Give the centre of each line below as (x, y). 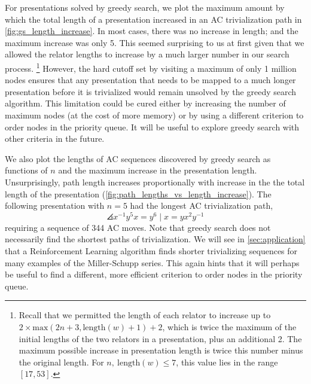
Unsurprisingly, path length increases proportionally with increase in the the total (155, 182)
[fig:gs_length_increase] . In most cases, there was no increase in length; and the (152, 31)
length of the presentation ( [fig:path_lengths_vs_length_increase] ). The (138, 193)
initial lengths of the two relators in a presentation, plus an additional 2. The (160, 338)
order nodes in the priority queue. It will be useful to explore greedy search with (152, 127)
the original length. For (61, 362)
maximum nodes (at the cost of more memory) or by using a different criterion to (154, 115)
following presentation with (55, 205)
